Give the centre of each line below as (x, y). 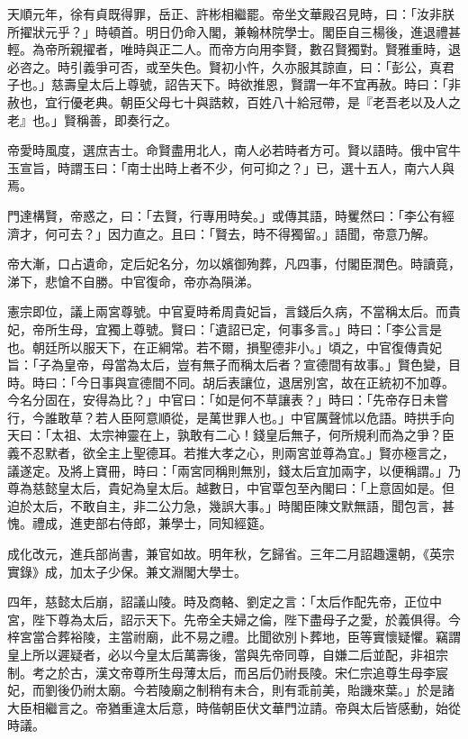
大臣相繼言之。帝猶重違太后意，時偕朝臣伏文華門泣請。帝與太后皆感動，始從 (234, 707)
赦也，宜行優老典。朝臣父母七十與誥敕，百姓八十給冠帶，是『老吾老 (209, 101)
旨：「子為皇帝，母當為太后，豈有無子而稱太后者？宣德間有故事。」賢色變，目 (234, 365)
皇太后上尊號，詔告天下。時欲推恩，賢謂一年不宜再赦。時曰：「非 (268, 84)
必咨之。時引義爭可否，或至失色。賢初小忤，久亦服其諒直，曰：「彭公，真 (225, 66)
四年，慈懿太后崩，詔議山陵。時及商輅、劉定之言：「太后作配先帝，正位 (218, 602)
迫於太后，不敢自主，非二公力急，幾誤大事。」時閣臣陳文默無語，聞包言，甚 (231, 505)
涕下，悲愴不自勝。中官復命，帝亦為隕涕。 (133, 281)
